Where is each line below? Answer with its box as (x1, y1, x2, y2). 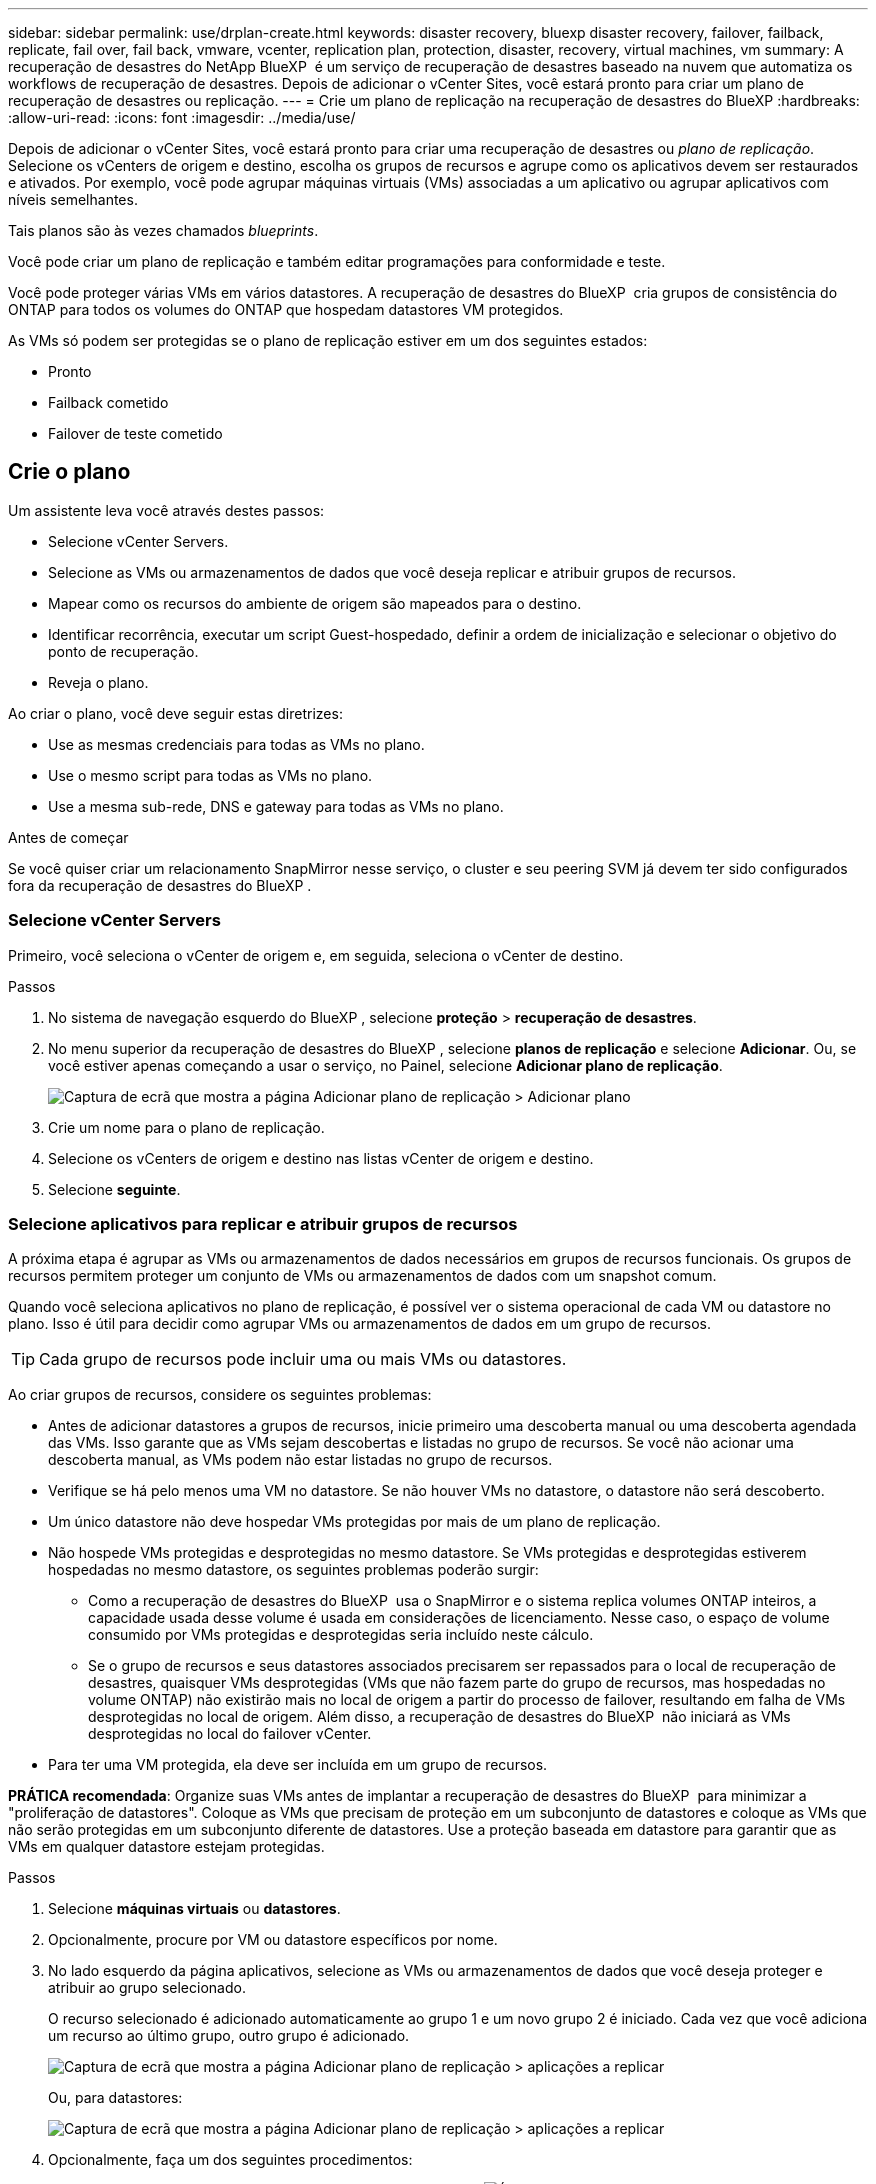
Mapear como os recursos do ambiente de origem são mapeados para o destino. (48, 594, 582, 612)
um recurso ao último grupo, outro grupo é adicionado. (48, 2027, 410, 2045)
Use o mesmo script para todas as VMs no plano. (48, 766, 373, 784)
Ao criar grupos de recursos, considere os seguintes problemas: (8, 1386, 432, 1404)
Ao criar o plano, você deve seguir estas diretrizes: (8, 704, 343, 722)
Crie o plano (8, 459, 131, 485)
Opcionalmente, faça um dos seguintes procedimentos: (48, 2151, 413, 2169)
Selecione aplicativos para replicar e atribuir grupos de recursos (8, 1213, 518, 1234)
